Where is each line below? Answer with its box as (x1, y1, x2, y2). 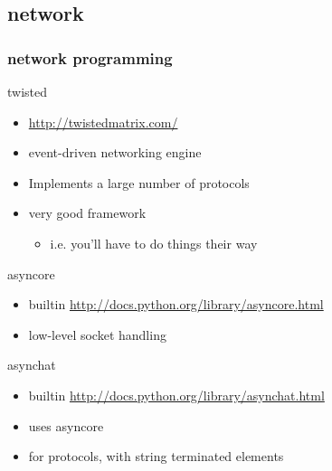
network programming (7, 46, 173, 69)
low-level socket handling (28, 325, 166, 344)
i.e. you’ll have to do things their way (50, 233, 258, 252)
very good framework (28, 203, 147, 222)
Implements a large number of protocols (28, 173, 250, 192)
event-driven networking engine (28, 143, 202, 162)
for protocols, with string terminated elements (28, 447, 284, 466)
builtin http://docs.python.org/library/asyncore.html (28, 295, 324, 314)
